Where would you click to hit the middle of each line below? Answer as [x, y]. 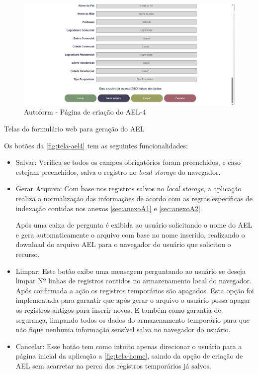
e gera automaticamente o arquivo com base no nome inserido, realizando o [130, 234]
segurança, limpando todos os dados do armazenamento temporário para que [133, 319]
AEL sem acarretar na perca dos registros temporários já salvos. [113, 365]
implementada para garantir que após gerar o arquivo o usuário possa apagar [133, 300]
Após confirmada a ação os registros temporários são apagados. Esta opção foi [135, 290]
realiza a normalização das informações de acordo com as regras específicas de [134, 198]
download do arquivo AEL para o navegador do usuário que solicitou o [123, 244]
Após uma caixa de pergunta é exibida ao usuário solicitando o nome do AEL [134, 225]
